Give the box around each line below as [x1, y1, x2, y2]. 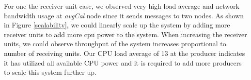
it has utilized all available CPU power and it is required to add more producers [4, 57, 242, 67]
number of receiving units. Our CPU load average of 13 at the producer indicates [4, 48, 245, 58]
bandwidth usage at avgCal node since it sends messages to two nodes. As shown [4, 10, 244, 20]
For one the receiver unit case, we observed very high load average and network [4, 1, 239, 11]
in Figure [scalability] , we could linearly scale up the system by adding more [4, 20, 230, 30]
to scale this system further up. [4, 67, 96, 77]
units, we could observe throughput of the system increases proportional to [4, 39, 226, 49]
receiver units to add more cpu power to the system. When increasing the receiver [4, 29, 247, 39]
